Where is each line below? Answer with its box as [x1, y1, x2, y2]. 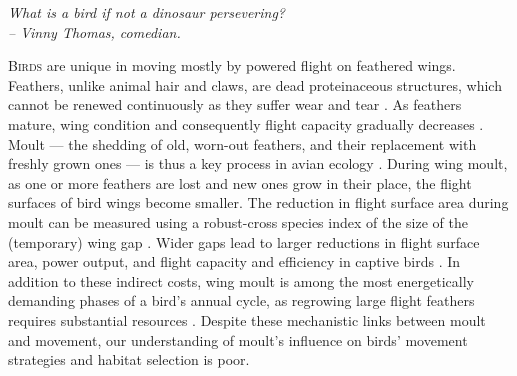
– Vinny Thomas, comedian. [8, 21, 181, 42]
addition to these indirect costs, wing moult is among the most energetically [8, 270, 474, 291]
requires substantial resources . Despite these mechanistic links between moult [8, 309, 486, 330]
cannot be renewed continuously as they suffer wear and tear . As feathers [8, 94, 462, 115]
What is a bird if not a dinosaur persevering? [8, 2, 286, 22]
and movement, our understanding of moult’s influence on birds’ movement [8, 329, 468, 350]
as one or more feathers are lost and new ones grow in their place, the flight [8, 172, 472, 193]
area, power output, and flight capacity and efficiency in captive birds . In [8, 251, 461, 272]
